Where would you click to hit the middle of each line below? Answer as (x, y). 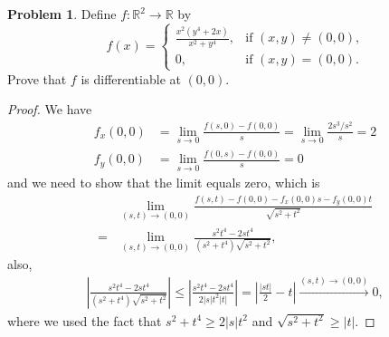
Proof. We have (50, 109)
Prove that (37, 78)
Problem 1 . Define (62, 14)
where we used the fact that (85, 320)
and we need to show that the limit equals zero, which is (164, 183)
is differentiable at (131, 78)
